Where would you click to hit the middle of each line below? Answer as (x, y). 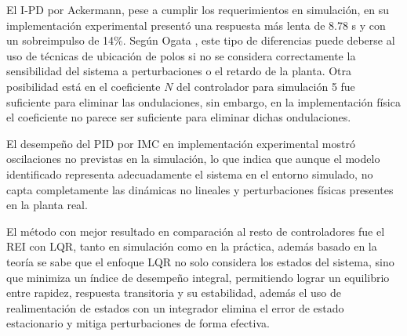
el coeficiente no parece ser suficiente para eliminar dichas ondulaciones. (179, 117)
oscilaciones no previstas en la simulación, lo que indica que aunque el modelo (193, 159)
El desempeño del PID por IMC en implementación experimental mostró (181, 143)
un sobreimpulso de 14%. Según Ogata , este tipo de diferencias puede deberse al (201, 40)
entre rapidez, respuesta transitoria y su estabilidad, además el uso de (174, 293)
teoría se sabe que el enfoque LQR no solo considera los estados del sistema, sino (200, 261)
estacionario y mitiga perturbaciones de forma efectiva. (138, 323)
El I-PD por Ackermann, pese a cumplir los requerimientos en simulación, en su (198, 9)
